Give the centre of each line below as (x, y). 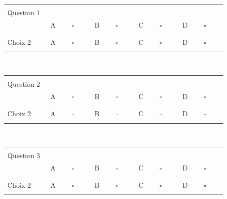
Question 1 (24, 12)
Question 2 (24, 84)
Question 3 (24, 155)
